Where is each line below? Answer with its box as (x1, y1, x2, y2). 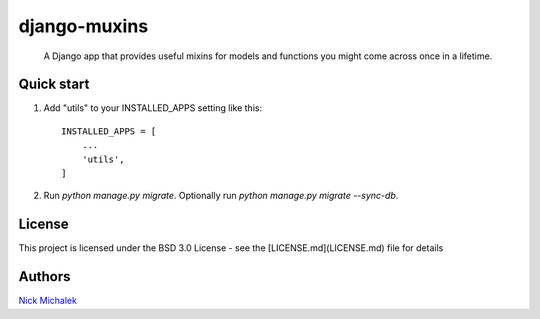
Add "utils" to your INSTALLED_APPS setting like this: (43, 102, 263, 114)
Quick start (18, 76, 90, 93)
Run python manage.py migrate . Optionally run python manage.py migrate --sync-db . (43, 190, 399, 202)
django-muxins (18, 15, 149, 37)
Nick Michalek (18, 295, 77, 307)
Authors (18, 268, 71, 285)
